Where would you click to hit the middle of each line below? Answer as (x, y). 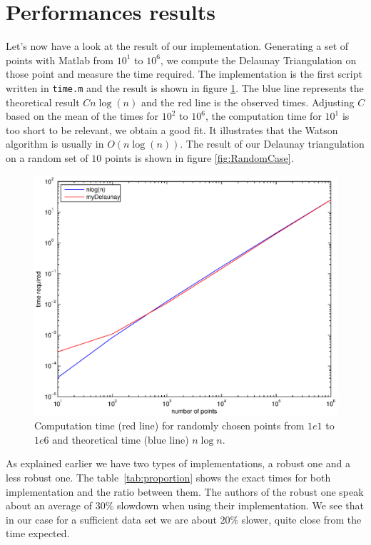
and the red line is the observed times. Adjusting (248, 102)
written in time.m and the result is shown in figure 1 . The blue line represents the (185, 87)
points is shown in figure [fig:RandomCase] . (199, 157)
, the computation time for (263, 116)
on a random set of (47, 157)
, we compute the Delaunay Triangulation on (258, 60)
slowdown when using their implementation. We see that (240, 505)
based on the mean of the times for (82, 116)
